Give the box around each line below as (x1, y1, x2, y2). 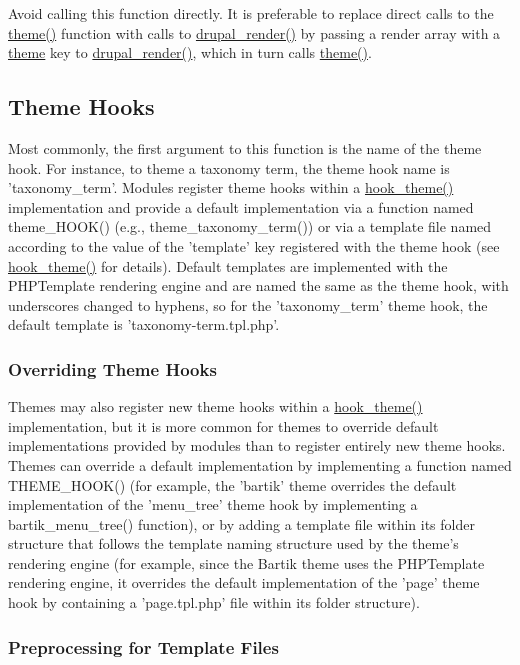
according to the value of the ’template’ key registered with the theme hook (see (8, 235, 500, 256)
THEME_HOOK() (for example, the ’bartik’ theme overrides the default (8, 474, 457, 495)
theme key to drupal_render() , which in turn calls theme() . (8, 42, 372, 63)
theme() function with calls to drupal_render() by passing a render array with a (8, 22, 501, 43)
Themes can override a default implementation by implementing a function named (8, 454, 512, 475)
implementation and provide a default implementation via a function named (8, 196, 474, 217)
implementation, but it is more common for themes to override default (8, 415, 439, 436)
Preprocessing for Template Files (8, 634, 279, 659)
